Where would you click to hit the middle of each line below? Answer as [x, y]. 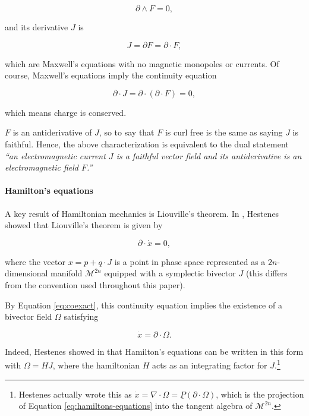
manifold [67, 273]
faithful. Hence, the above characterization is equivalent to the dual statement [147, 144]
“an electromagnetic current [55, 155]
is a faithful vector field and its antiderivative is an [209, 155]
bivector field [29, 316]
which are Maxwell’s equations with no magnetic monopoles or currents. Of [142, 63]
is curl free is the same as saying [224, 132]
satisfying [81, 316]
